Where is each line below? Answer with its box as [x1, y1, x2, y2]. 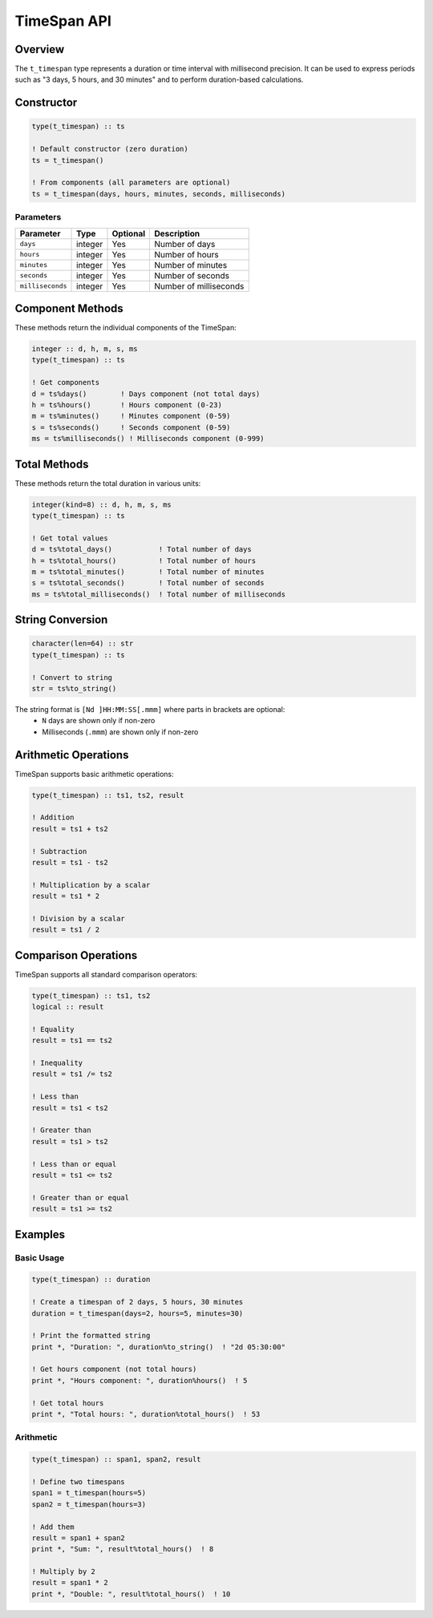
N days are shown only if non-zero [42, 716, 156, 726]
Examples [14, 1228, 66, 1241]
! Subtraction [31, 847, 87, 856]
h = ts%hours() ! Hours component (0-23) [31, 400, 222, 409]
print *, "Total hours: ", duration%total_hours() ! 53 [31, 1410, 261, 1419]
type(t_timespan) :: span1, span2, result [31, 1455, 201, 1464]
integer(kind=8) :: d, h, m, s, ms [31, 500, 172, 509]
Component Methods [14, 301, 123, 315]
